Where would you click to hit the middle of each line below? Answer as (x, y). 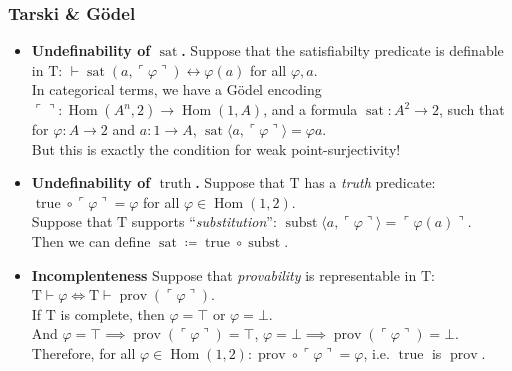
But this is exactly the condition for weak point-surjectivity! (216, 148)
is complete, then (112, 313)
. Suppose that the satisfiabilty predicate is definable (342, 50)
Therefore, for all (83, 352)
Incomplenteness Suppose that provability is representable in (224, 274)
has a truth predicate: (370, 182)
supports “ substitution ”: (204, 221)
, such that (471, 109)
